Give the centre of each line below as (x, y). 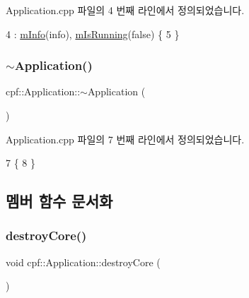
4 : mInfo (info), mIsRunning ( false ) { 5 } (93, 34)
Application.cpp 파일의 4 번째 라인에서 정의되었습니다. (125, 10)
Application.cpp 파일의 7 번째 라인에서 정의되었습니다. (125, 139)
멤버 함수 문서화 (59, 201)
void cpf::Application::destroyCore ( (83, 262)
